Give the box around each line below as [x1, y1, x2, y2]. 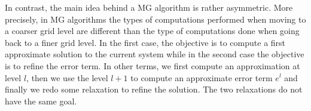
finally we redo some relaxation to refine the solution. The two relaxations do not [5, 83, 303, 95]
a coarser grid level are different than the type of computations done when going [5, 24, 300, 37]
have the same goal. [5, 94, 77, 107]
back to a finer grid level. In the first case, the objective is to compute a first [5, 36, 286, 48]
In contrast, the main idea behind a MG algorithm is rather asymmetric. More [5, 1, 293, 13]
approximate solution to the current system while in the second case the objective [5, 48, 304, 60]
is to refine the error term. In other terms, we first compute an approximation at [5, 59, 300, 72]
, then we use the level [26, 71, 108, 84]
